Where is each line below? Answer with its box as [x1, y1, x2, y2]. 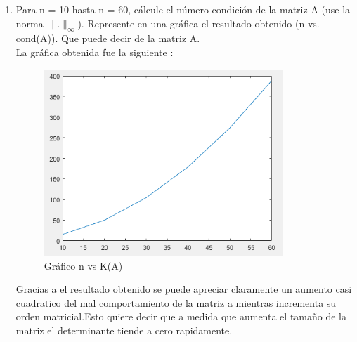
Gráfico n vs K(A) [44, 258, 123, 272]
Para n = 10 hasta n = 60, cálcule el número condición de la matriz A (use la [15, 2, 351, 16]
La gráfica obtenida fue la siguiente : [15, 44, 174, 59]
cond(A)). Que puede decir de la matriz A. [15, 31, 200, 46]
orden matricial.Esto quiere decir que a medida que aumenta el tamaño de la [15, 309, 346, 324]
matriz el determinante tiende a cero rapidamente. [15, 322, 233, 337]
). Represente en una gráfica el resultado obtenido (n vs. [77, 15, 320, 30]
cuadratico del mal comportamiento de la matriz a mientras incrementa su [15, 295, 337, 310]
